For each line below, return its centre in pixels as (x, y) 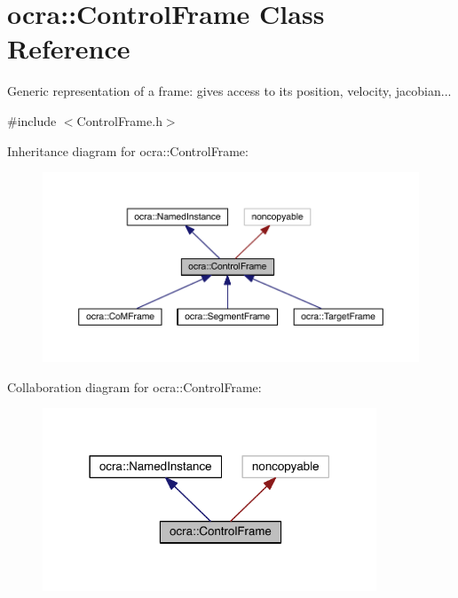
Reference (69, 48)
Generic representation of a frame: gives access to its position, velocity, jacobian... (229, 91)
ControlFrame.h (119, 120)
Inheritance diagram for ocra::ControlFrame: (128, 150)
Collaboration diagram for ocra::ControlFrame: (134, 386)
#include (32, 120)
